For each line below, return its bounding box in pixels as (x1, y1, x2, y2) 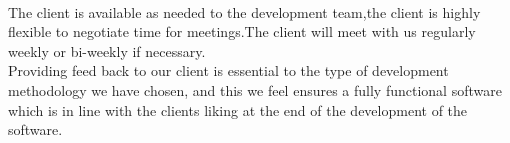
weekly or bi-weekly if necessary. (8, 40, 206, 61)
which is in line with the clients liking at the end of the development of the (8, 99, 468, 120)
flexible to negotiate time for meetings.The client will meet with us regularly (8, 21, 476, 42)
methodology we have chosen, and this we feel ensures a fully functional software (8, 79, 502, 100)
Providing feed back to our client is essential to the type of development (8, 60, 449, 81)
